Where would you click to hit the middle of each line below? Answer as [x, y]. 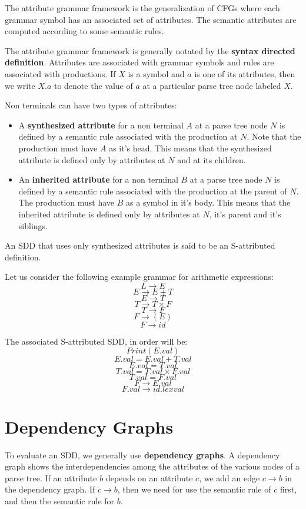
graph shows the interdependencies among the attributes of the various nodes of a [152, 466]
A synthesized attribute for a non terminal [101, 125]
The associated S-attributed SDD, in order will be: [96, 341]
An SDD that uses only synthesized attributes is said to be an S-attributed [140, 245]
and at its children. [212, 159]
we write [20, 85]
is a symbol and [156, 73]
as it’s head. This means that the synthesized [190, 148]
